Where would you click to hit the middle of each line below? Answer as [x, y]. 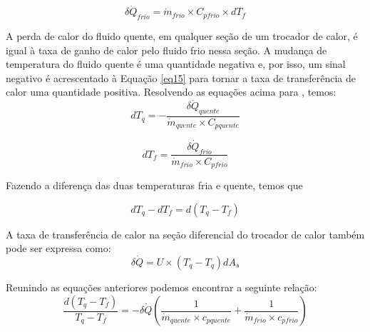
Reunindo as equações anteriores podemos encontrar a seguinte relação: [161, 287]
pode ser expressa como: [58, 248]
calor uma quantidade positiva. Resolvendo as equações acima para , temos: [171, 92]
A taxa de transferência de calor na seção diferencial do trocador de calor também [185, 234]
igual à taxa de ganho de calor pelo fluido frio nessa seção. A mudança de [166, 50]
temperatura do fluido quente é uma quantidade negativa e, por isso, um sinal [176, 64]
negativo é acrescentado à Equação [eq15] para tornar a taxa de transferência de [181, 77]
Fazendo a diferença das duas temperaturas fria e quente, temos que [154, 185]
